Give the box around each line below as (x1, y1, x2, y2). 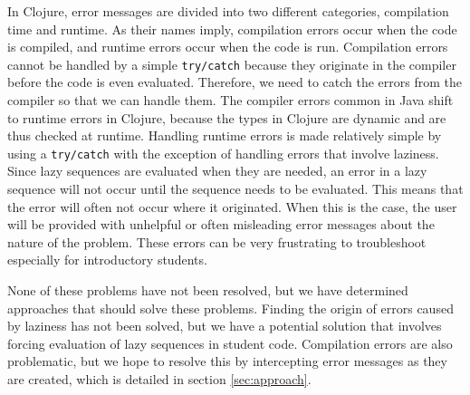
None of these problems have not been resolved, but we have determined (7, 281, 408, 300)
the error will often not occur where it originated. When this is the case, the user (7, 197, 457, 216)
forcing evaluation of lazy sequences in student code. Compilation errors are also (7, 333, 453, 352)
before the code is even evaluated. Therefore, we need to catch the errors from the (7, 72, 463, 92)
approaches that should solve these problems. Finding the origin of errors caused (7, 298, 454, 317)
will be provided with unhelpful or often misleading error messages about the (7, 215, 435, 234)
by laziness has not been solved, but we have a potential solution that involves (7, 316, 442, 335)
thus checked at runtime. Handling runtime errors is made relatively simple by (7, 126, 442, 145)
